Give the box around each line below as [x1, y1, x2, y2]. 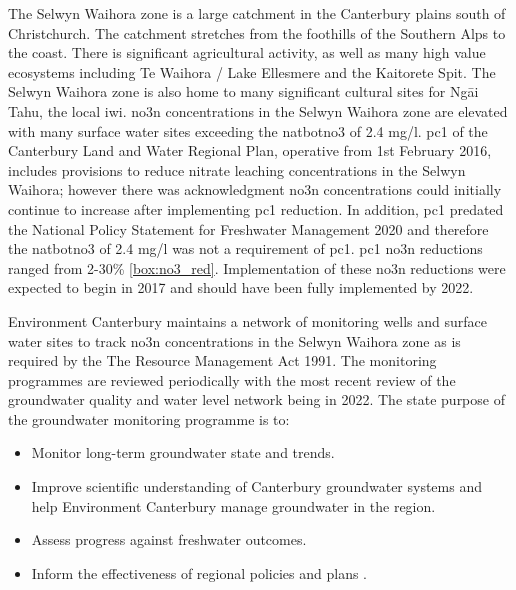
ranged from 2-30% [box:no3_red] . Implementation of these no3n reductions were [8, 257, 506, 278]
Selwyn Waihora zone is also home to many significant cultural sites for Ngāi [8, 81, 479, 102]
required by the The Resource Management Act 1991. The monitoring [8, 350, 437, 371]
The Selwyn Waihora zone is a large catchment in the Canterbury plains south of [8, 3, 506, 23]
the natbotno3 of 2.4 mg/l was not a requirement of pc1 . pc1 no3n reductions [8, 238, 483, 259]
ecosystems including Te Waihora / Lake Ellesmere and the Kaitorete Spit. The [8, 61, 496, 82]
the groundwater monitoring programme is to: [8, 408, 290, 429]
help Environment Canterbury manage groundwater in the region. [31, 495, 436, 516]
